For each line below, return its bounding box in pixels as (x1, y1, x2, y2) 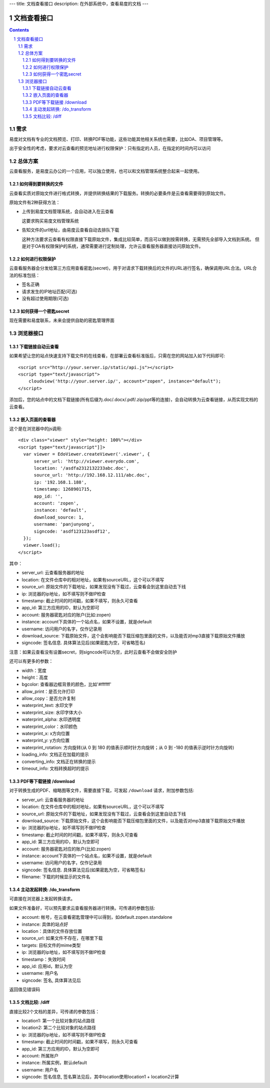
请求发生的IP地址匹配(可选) (21, 288, 77, 294)
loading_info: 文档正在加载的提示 (21, 752, 89, 758)
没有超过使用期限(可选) (21, 295, 69, 301)
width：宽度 (21, 667, 47, 673)
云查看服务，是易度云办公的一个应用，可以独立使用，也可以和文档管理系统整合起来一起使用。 (9, 168, 202, 174)
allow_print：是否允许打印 (21, 688, 75, 694)
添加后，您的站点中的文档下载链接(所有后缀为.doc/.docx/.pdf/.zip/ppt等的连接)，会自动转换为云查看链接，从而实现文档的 (9, 397, 258, 403)
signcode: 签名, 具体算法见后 (21, 977, 81, 983)
